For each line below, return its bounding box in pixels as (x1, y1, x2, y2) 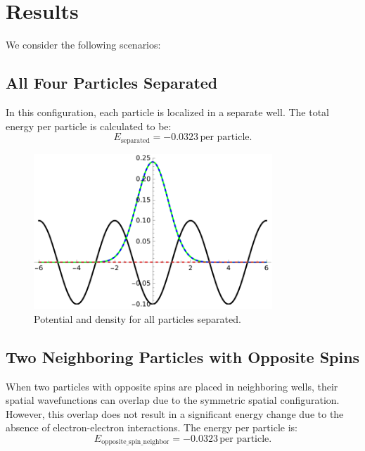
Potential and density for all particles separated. (34, 311, 241, 326)
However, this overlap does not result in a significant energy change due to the (6, 406, 344, 421)
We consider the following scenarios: (6, 37, 161, 52)
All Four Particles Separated (6, 72, 218, 94)
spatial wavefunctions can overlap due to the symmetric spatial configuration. (6, 393, 340, 407)
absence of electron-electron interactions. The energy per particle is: (6, 420, 297, 435)
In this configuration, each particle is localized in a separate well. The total (6, 104, 329, 119)
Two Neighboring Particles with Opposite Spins (6, 345, 360, 367)
